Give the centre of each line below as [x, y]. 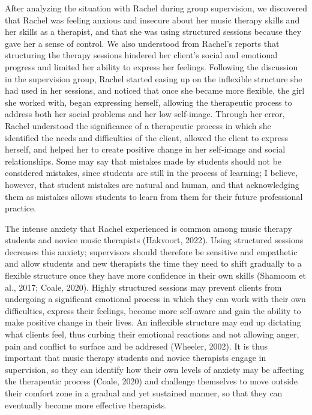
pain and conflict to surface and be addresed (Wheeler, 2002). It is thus [136, 346]
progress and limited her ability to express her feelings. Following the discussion [151, 66]
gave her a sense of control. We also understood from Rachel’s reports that [142, 43]
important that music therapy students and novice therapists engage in [136, 358]
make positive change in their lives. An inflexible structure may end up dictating [153, 322]
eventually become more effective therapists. [86, 404]
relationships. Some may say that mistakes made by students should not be [143, 161]
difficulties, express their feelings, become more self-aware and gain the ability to [153, 310]
